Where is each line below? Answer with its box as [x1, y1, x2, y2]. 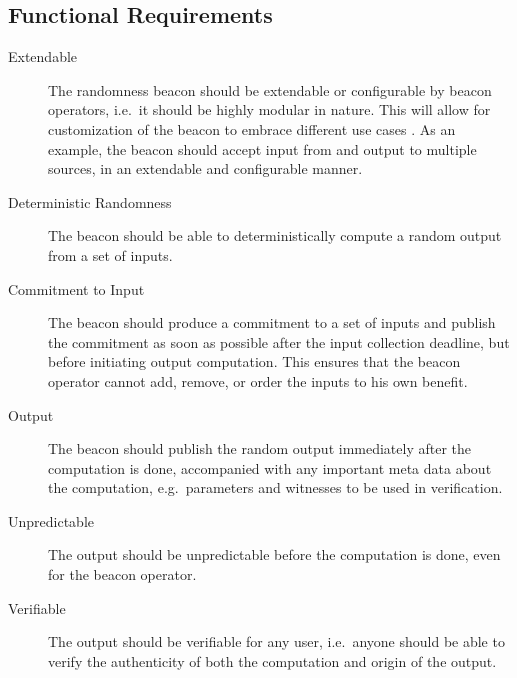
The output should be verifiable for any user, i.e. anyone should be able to [48, 631, 505, 652]
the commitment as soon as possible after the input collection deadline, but [48, 331, 510, 352]
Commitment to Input [8, 278, 145, 299]
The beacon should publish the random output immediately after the [48, 438, 471, 459]
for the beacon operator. [48, 564, 197, 585]
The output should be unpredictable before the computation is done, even [48, 544, 501, 565]
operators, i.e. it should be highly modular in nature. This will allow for [48, 99, 491, 120]
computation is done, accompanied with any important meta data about [48, 457, 492, 478]
